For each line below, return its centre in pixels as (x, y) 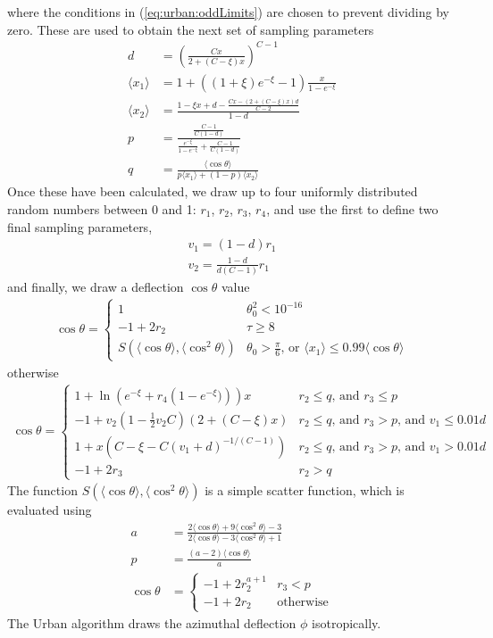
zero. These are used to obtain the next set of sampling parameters (191, 29)
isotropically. (347, 622)
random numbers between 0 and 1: (102, 209)
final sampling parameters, (80, 226)
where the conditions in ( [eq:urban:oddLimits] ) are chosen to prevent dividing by (228, 12)
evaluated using (50, 510)
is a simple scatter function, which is (305, 490)
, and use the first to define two (352, 209)
